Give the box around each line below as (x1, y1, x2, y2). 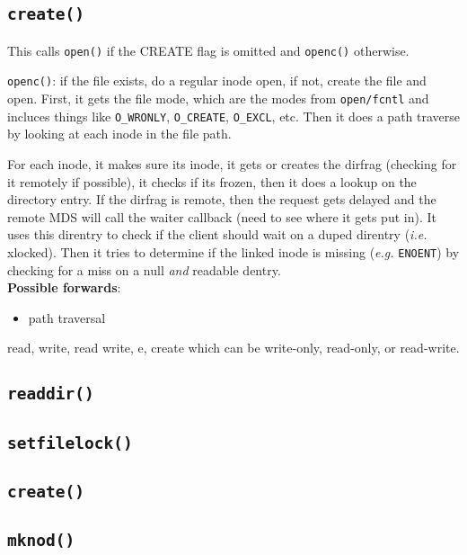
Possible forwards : (7, 278, 121, 297)
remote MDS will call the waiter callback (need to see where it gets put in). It (7, 207, 436, 226)
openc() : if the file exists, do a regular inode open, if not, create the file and (7, 71, 427, 90)
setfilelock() (7, 433, 133, 452)
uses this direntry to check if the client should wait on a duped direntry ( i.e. (7, 225, 427, 244)
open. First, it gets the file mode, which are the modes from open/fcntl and (7, 89, 429, 108)
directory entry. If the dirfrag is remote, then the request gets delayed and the (7, 190, 436, 209)
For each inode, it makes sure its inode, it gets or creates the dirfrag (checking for (7, 155, 457, 173)
